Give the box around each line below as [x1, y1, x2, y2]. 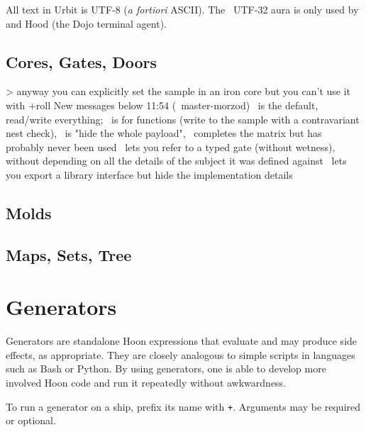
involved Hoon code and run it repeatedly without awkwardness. [6, 375, 287, 390]
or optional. [6, 413, 56, 428]
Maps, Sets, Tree [6, 243, 132, 265]
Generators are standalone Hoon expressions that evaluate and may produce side [6, 333, 357, 348]
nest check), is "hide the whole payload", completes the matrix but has [6, 126, 322, 140]
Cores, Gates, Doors [6, 50, 157, 72]
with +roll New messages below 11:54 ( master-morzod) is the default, [6, 97, 318, 112]
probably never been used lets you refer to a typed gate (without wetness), [6, 139, 335, 154]
